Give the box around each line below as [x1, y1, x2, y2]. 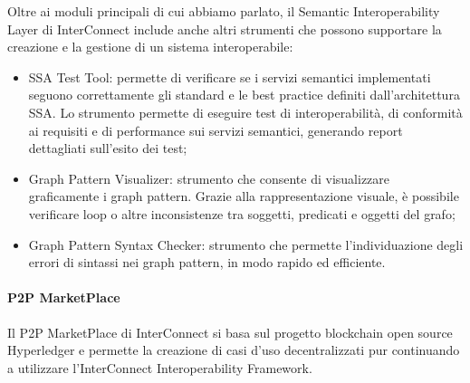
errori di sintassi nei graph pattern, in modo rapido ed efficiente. [28, 253, 386, 272]
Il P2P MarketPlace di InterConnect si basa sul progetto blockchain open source [7, 322, 453, 341]
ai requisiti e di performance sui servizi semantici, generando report [28, 120, 403, 139]
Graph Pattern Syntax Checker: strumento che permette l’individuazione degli [28, 235, 464, 254]
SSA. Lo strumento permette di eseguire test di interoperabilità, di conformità [28, 102, 463, 121]
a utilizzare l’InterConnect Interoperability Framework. [7, 358, 312, 377]
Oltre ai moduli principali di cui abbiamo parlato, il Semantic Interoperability [7, 2, 440, 20]
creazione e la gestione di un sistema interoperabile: [7, 37, 293, 56]
